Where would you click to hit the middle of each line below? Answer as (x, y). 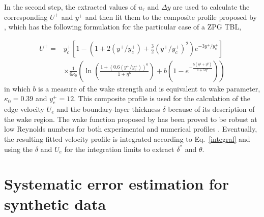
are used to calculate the (211, 7)
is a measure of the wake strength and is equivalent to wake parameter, (149, 88)
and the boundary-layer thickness (108, 109)
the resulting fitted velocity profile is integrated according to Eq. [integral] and (127, 139)
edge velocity (24, 109)
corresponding (26, 17)
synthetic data (55, 204)
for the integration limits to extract (119, 149)
